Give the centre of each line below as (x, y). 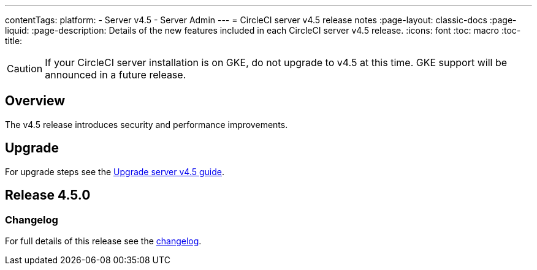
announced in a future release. (116, 75)
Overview (35, 101)
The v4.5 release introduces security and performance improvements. (147, 124)
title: (14, 41)
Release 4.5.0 (48, 195)
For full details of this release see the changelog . (103, 241)
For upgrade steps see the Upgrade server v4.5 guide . (115, 171)
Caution (25, 69)
